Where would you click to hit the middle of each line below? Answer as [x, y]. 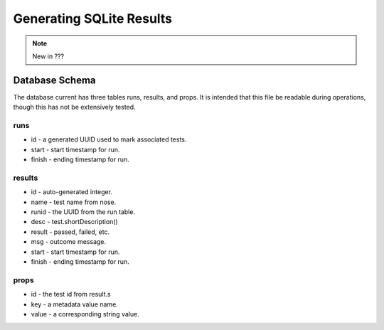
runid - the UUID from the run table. [83, 212]
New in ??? [48, 56]
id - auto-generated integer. [72, 192]
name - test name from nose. [74, 202]
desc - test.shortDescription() [75, 222]
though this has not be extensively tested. [74, 107]
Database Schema [54, 80]
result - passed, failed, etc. [70, 232]
